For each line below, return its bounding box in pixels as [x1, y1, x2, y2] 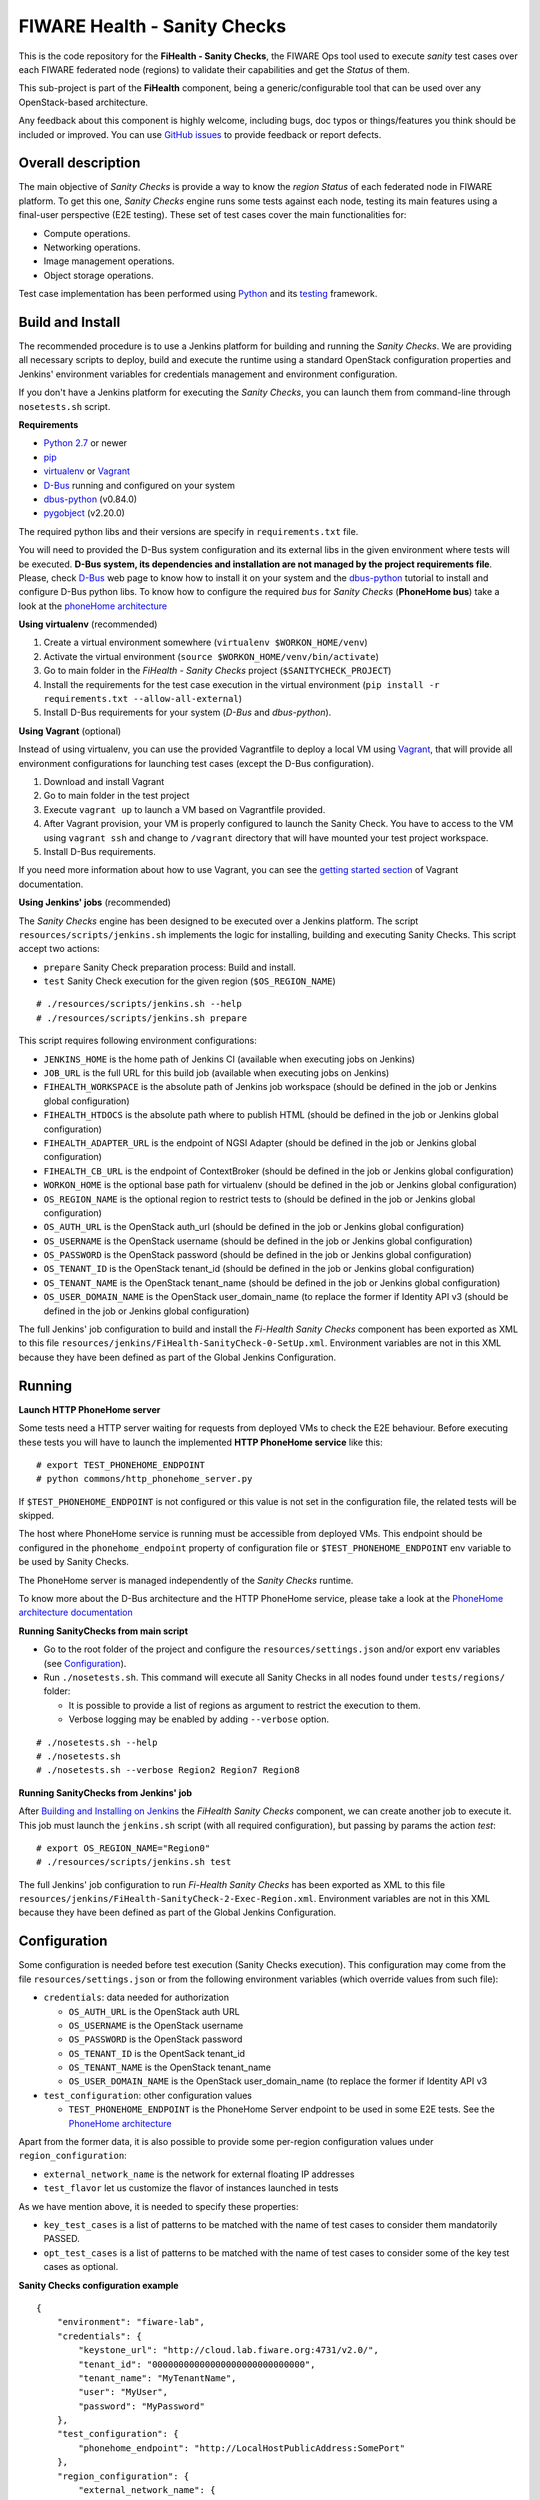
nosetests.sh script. [18, 400, 111, 412]
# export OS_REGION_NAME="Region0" [36, 1842, 211, 1854]
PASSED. [43, 2233, 80, 2245]
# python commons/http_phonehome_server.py [36, 1473, 253, 1485]
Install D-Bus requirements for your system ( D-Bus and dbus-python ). [43, 706, 332, 719]
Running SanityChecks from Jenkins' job [18, 1786, 193, 1799]
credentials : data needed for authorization [43, 1991, 230, 2004]
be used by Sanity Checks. [18, 1556, 130, 1568]
